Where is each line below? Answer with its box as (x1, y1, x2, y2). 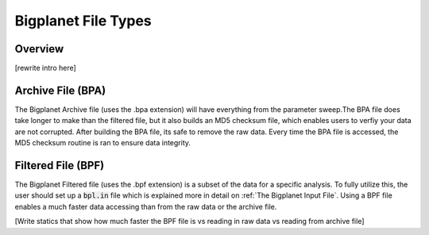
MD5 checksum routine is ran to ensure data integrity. (14, 138, 191, 148)
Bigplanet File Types (14, 12, 153, 29)
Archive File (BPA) (14, 83, 106, 97)
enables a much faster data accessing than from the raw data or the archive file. (14, 202, 277, 211)
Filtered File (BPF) (14, 159, 105, 172)
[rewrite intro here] (14, 64, 77, 73)
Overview (14, 42, 64, 56)
